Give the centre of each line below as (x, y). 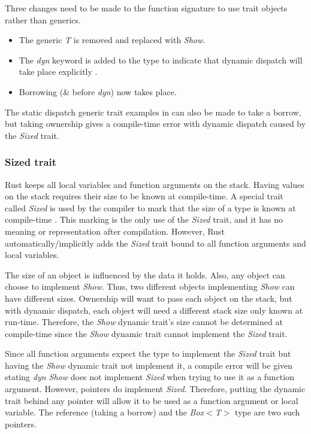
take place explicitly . (58, 72)
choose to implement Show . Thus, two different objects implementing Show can (150, 286)
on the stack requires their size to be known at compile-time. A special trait (144, 196)
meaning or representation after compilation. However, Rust (115, 231)
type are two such (268, 412)
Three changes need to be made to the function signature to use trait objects (146, 8)
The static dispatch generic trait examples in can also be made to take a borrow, (153, 112)
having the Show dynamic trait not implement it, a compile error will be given (149, 365)
